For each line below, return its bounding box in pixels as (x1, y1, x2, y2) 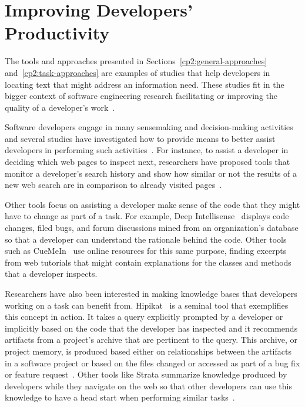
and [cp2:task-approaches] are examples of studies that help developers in (5, 66, 270, 78)
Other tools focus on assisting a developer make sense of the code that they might (5, 198, 300, 210)
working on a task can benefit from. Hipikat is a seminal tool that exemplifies (5, 299, 289, 311)
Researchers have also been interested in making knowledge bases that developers (5, 287, 297, 299)
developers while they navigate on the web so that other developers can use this (5, 379, 292, 392)
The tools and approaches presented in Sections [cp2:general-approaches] (5, 55, 267, 67)
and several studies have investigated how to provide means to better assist (5, 132, 276, 144)
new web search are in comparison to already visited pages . (5, 178, 222, 191)
